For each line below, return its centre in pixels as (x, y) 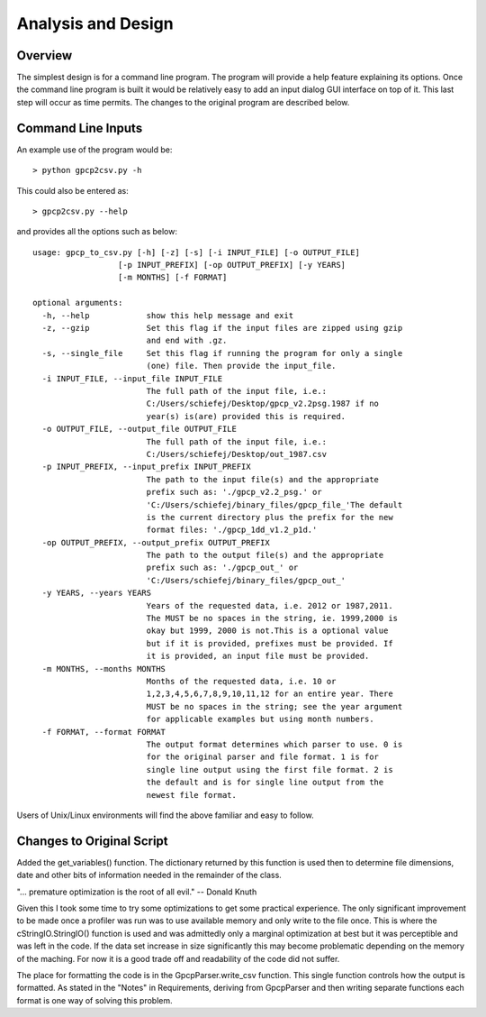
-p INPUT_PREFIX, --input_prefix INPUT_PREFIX (146, 467)
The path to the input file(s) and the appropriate (263, 479)
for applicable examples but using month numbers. (260, 719)
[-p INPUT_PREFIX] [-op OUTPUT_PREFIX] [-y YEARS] (232, 265)
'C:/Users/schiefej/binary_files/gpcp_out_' (246, 580)
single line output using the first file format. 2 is (270, 770)
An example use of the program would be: (94, 150)
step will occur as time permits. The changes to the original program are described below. (183, 102)
